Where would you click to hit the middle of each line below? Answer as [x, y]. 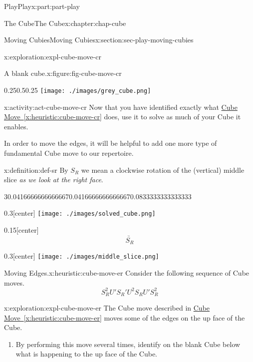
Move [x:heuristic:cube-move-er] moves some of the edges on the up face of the [125, 317]
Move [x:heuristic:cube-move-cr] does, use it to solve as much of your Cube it [123, 117]
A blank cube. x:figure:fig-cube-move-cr [63, 73]
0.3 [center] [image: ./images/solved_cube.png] [80, 213]
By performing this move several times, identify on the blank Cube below [128, 344]
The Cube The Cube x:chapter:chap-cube [65, 23]
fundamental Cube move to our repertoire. [69, 153]
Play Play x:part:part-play [42, 6]
